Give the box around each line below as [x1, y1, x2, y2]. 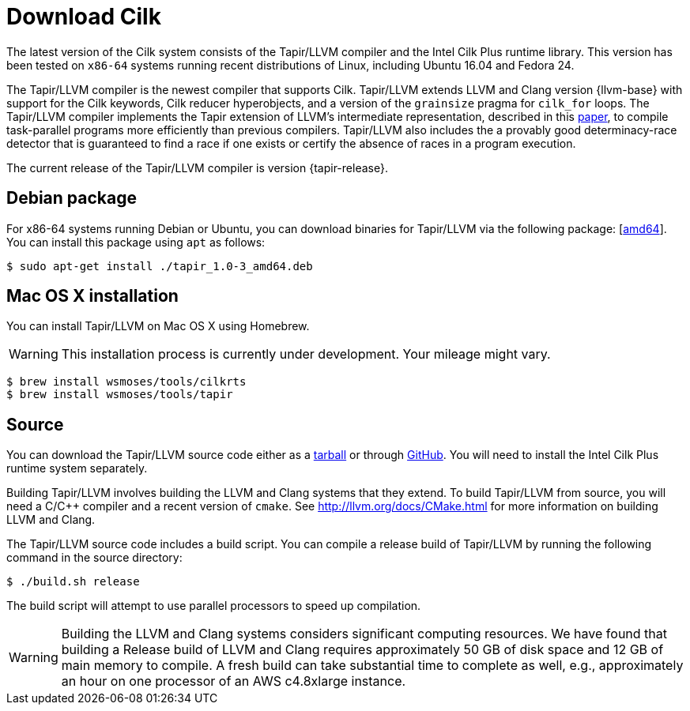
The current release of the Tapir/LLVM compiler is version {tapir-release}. [6, 160, 388, 175]
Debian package [6, 188, 137, 209]
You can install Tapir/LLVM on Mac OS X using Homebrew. [6, 319, 310, 333]
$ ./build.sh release [6, 575, 140, 589]
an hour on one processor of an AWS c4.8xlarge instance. [61, 673, 406, 690]
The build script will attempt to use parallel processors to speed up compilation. [6, 599, 421, 613]
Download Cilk [6, 3, 161, 30]
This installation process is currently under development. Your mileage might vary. [61, 346, 551, 363]
